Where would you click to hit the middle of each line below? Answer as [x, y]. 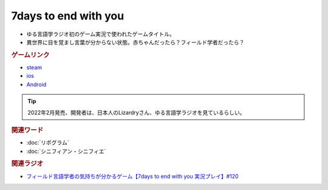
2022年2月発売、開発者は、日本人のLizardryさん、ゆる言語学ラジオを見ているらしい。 [136, 112]
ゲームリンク [30, 55]
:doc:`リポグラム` [48, 143]
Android [36, 84]
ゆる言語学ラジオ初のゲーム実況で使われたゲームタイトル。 [101, 34]
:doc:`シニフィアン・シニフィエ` [66, 151]
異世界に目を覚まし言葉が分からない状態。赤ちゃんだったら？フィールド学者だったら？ [135, 42]
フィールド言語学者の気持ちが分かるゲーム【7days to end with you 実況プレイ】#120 [133, 176]
